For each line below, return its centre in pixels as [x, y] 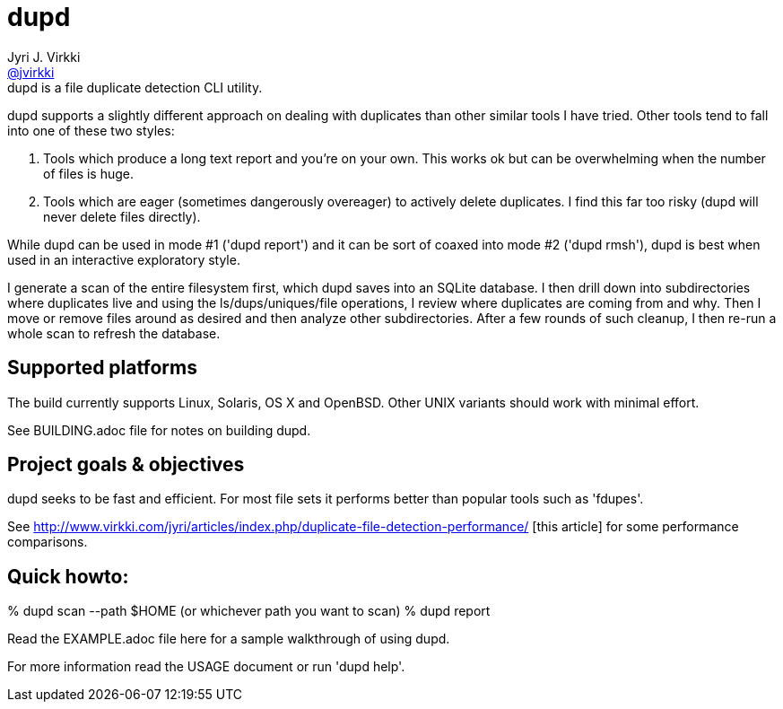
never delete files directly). [122, 216]
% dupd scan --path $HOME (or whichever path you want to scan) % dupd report [249, 611]
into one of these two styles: [91, 130]
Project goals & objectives [126, 465]
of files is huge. [89, 173]
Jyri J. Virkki [44, 57]
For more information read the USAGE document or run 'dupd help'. [206, 667]
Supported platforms [102, 368]
